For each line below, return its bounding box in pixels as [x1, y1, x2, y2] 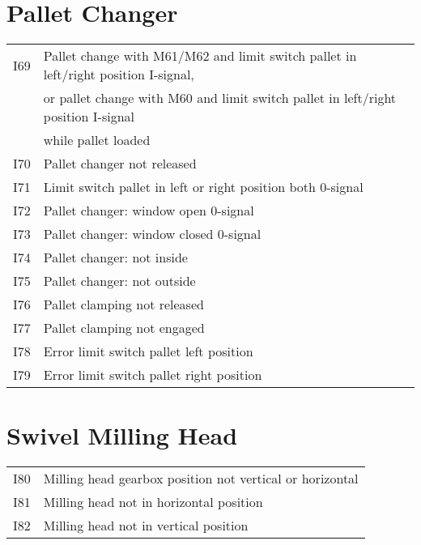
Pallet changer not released [43, 154, 197, 173]
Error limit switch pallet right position [43, 365, 262, 385]
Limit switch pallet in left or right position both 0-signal [43, 177, 364, 197]
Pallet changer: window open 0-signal [43, 201, 254, 220]
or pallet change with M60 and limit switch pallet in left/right [43, 88, 397, 108]
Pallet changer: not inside [43, 248, 188, 267]
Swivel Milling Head [6, 419, 238, 452]
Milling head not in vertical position [43, 516, 249, 535]
